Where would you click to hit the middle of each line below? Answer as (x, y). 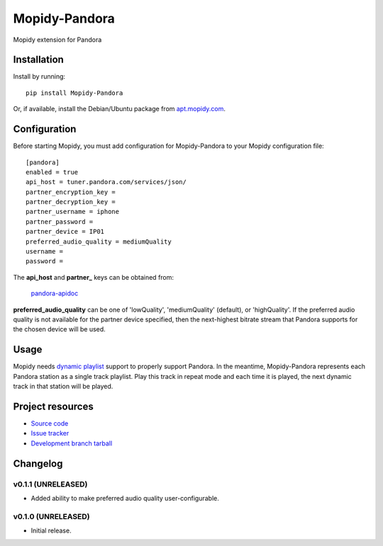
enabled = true (52, 172)
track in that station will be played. (63, 387)
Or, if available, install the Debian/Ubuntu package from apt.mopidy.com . (120, 109)
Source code (50, 423)
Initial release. (51, 530)
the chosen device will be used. (59, 329)
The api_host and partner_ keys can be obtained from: (93, 277)
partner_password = (60, 222)
